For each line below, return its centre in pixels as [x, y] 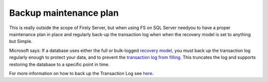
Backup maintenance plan [64, 13]
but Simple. [21, 41]
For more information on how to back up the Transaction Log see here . [81, 73]
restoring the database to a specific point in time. [59, 64]
